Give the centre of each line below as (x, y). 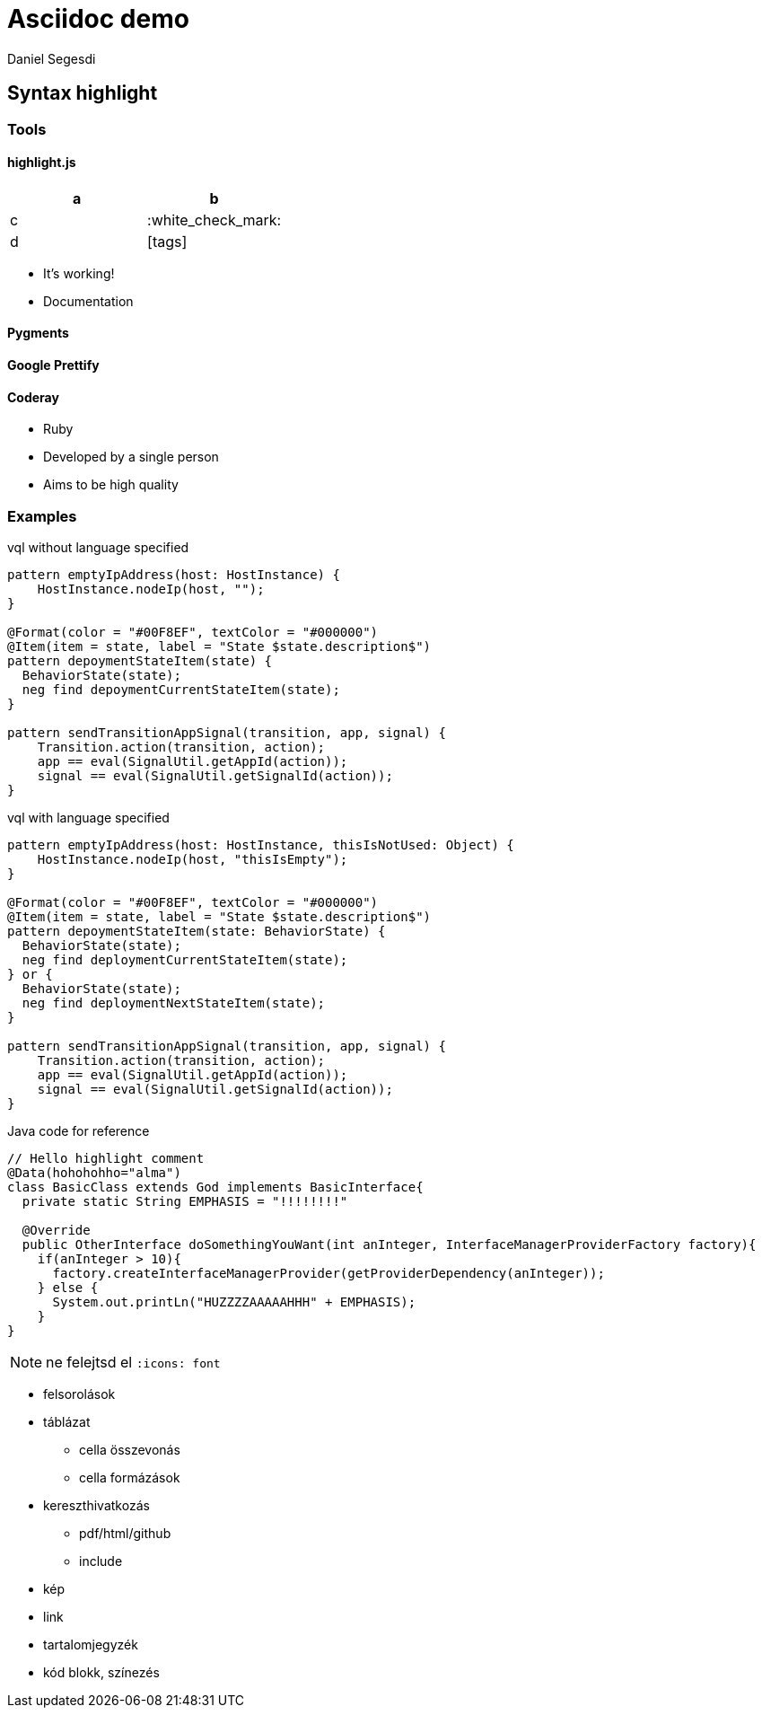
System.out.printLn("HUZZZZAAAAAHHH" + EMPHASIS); (234, 1302)
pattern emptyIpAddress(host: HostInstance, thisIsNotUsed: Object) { (261, 845)
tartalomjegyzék (91, 1645)
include (101, 1561)
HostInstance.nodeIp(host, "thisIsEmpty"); (193, 859)
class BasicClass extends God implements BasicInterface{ (215, 1187)
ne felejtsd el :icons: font (133, 1362)
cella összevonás (130, 1450)
